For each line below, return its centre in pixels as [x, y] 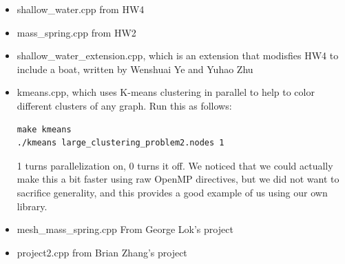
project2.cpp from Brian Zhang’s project [102, 252]
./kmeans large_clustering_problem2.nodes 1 [121, 143]
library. [32, 206]
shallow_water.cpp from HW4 [81, 9]
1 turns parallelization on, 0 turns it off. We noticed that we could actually [175, 165]
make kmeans [44, 129]
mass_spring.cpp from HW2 [76, 32]
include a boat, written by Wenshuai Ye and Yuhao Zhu [135, 69]
